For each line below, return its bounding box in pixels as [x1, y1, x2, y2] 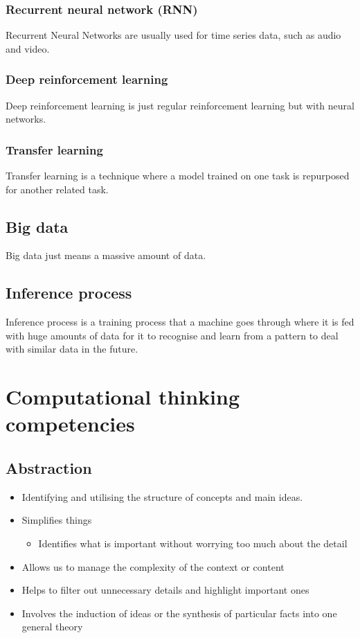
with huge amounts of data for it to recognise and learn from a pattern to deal [6, 328, 339, 342]
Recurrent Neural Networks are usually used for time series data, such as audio [6, 28, 341, 42]
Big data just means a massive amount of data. [6, 248, 206, 263]
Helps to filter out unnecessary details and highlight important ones [21, 583, 309, 597]
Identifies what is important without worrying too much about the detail [38, 535, 348, 550]
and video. [6, 41, 50, 55]
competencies [6, 409, 135, 438]
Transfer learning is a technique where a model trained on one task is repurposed [6, 168, 350, 183]
